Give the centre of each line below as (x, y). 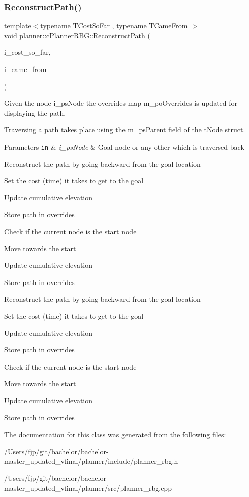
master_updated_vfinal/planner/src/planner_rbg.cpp (88, 488)
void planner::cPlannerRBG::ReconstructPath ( (77, 35)
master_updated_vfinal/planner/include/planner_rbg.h (91, 461)
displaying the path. (35, 113)
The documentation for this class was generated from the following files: (115, 434)
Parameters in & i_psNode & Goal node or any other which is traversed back (124, 146)
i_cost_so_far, (27, 52)
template (18, 25)
